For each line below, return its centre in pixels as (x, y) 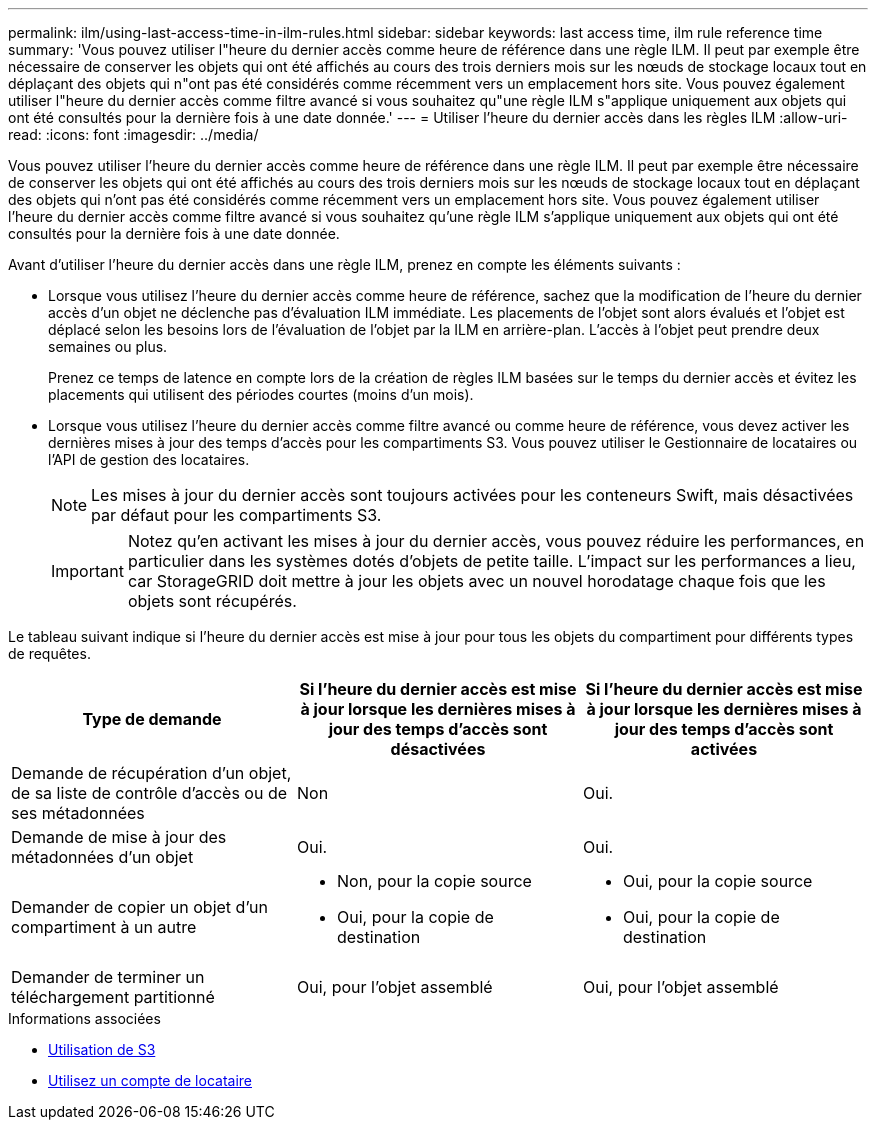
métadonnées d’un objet (102, 857)
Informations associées (84, 1018)
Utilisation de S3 (102, 1049)
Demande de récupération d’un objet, (151, 773)
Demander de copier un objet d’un (139, 907)
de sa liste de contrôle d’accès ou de (149, 793)
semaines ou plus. (108, 346)
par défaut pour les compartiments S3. (236, 515)
